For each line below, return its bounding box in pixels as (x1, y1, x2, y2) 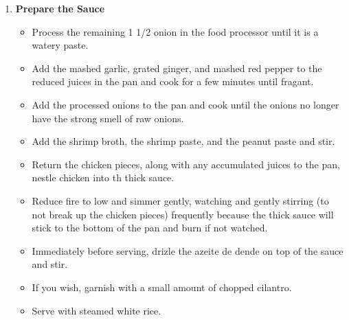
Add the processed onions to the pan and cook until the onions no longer (32, 97, 339, 111)
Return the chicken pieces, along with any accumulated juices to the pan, (32, 157, 340, 171)
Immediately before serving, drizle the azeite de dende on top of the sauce (32, 243, 344, 258)
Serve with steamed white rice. (32, 303, 161, 317)
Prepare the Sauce (15, 1, 105, 15)
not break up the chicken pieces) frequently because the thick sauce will (32, 207, 334, 221)
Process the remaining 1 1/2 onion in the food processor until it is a (32, 24, 319, 38)
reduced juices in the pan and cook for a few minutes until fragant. (32, 74, 314, 89)
